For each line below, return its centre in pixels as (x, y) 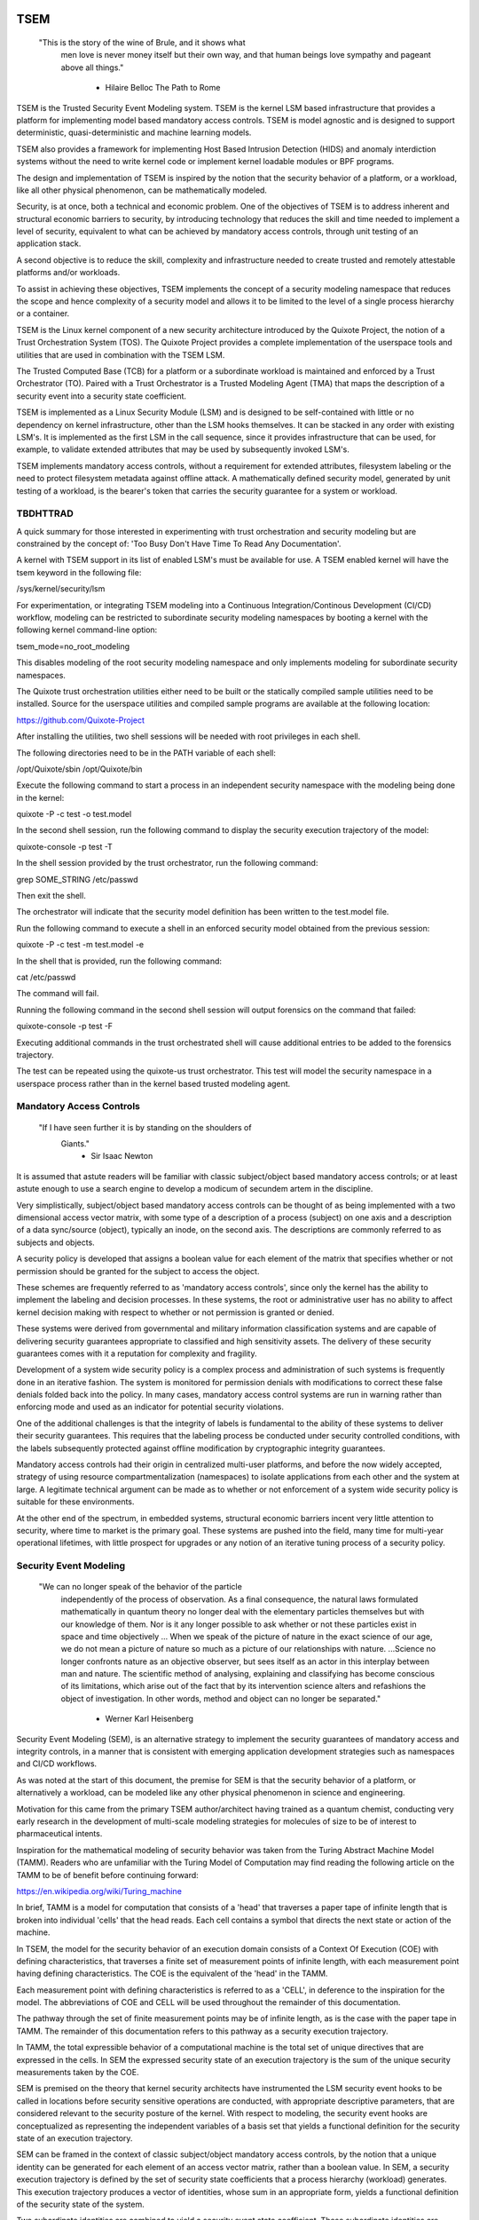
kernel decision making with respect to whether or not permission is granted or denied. (175, 1312)
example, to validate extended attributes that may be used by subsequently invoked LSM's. (183, 449)
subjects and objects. (55, 1242)
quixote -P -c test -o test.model (74, 814)
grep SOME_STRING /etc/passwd (77, 879)
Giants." (75, 1144)
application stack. (49, 243)
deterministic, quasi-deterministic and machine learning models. (134, 132)
